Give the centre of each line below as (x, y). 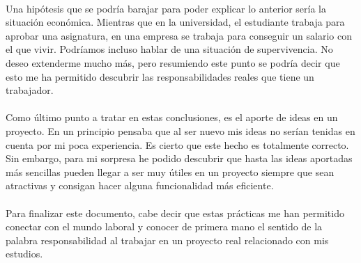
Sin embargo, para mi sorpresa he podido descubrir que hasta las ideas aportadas (179, 158)
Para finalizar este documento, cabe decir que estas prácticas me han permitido (175, 213)
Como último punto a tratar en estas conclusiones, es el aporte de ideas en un (172, 117)
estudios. (24, 254)
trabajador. (30, 90)
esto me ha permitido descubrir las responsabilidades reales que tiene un (160, 76)
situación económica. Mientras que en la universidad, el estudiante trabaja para (175, 22)
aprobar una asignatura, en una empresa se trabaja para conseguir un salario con (179, 35)
